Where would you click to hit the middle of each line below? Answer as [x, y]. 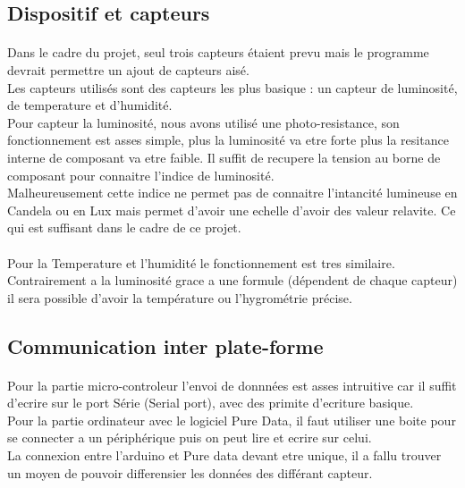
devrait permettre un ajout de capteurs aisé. [128, 69]
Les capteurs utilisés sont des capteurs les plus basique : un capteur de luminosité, [232, 87]
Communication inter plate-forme [165, 345]
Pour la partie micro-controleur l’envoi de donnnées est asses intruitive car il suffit [232, 385]
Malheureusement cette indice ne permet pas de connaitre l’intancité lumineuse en [232, 193]
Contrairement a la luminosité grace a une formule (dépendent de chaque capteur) [232, 280]
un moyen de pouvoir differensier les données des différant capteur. [190, 472]
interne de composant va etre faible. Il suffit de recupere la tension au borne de [224, 157]
